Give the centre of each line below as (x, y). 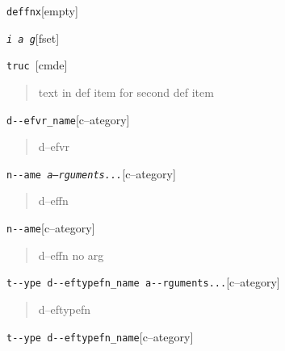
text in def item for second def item (126, 92)
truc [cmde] (37, 65)
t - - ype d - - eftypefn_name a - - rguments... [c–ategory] (143, 282)
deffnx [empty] (42, 10)
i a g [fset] (33, 38)
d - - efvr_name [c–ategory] (68, 119)
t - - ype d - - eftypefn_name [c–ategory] (100, 336)
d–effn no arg (71, 255)
